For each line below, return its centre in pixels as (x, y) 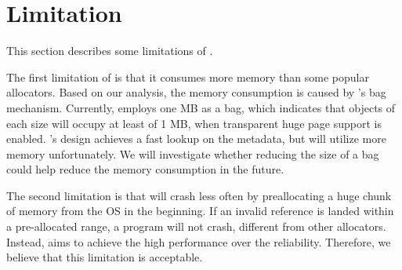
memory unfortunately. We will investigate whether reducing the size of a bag (193, 153)
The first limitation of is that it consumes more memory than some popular (188, 77)
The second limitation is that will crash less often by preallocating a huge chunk (199, 195)
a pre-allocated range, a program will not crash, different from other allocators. (196, 226)
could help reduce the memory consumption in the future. (145, 169)
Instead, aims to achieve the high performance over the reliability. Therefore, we (199, 241)
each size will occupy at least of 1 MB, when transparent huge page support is (194, 123)
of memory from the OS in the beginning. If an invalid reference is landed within (200, 211)
